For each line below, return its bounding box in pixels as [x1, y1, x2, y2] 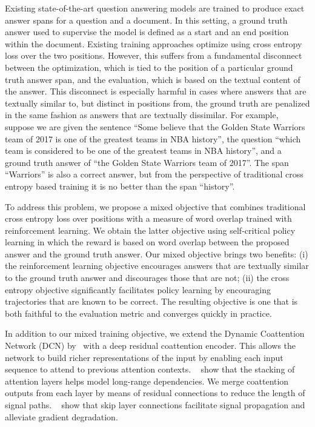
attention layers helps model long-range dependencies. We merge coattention [5, 374, 289, 387]
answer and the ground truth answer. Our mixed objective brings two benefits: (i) [5, 247, 308, 260]
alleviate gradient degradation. [5, 410, 118, 423]
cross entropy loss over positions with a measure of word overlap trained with [5, 212, 292, 225]
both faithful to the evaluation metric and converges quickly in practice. [5, 306, 272, 319]
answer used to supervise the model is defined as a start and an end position [5, 25, 289, 38]
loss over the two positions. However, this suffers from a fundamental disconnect [5, 49, 302, 62]
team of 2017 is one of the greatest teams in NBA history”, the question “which [5, 132, 301, 145]
